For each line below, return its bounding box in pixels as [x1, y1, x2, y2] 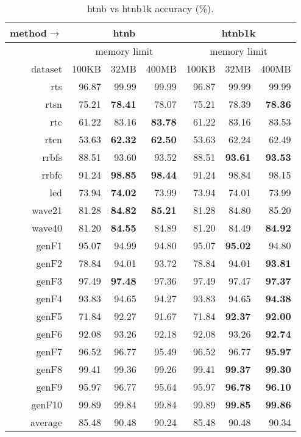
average [30, 415, 62, 429]
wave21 [32, 203, 62, 217]
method [10, 26, 48, 40]
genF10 [31, 397, 62, 411]
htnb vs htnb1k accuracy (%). [87, 1, 214, 15]
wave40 [32, 221, 62, 235]
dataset [31, 62, 62, 76]
